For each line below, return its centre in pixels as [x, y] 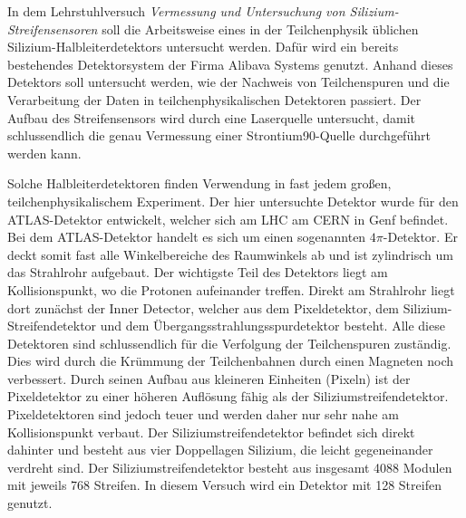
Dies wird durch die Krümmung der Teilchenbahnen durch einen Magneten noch [231, 361]
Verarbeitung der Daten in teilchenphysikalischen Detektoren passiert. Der [214, 99]
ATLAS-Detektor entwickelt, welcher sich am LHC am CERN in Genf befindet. [228, 219]
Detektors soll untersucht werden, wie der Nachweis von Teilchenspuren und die [228, 82]
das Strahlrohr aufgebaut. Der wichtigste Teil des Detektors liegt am [198, 272]
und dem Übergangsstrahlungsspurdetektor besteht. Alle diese [272, 326]
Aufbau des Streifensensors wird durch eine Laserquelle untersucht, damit [212, 117]
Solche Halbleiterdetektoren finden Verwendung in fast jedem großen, [199, 183]
